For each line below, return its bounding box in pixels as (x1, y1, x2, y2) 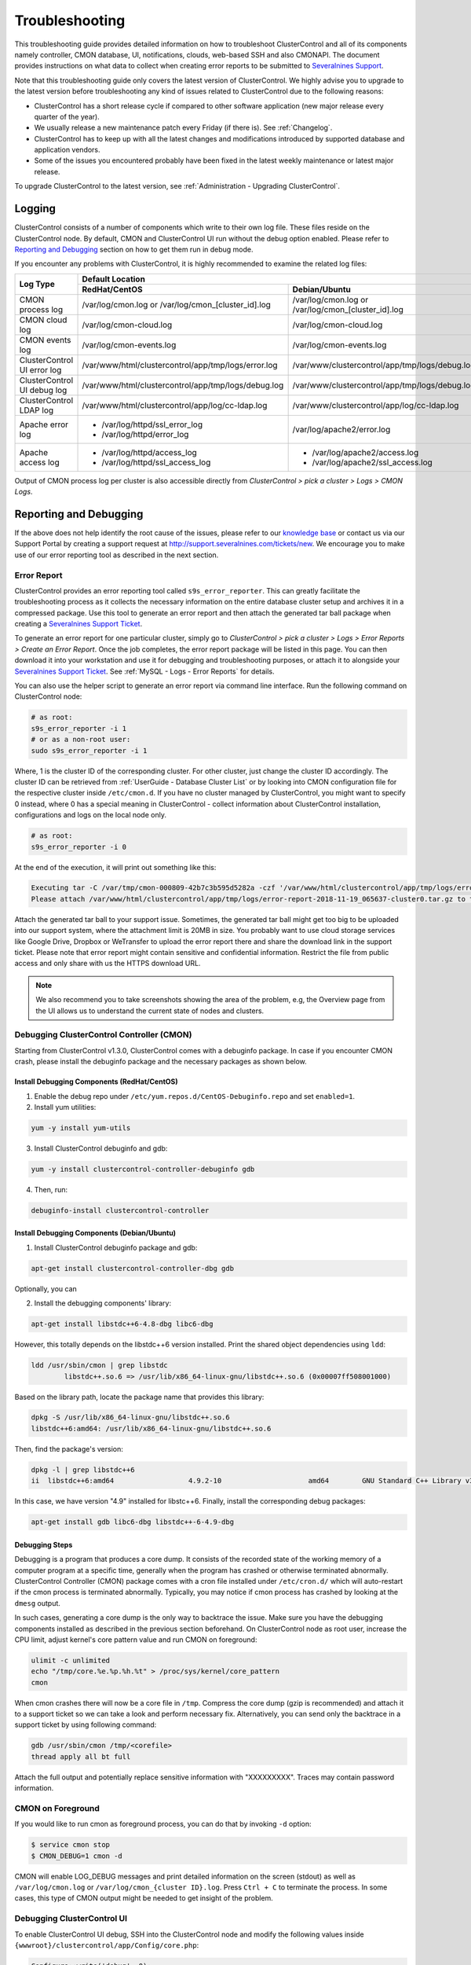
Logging (14, 202, 57, 215)
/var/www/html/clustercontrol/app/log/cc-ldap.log (82, 399, 268, 410)
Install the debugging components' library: (34, 1298, 172, 1308)
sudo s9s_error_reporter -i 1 (31, 746, 148, 755)
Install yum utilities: (34, 1102, 97, 1111)
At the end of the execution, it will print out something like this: (14, 862, 217, 872)
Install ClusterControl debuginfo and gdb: (34, 1144, 168, 1153)
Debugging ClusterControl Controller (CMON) (14, 1030, 192, 1041)
